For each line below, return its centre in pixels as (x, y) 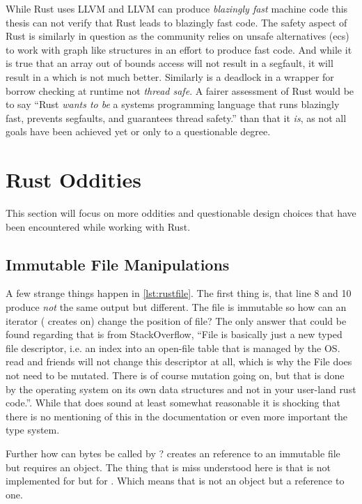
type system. (33, 430)
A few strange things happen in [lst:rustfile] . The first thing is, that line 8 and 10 (179, 293)
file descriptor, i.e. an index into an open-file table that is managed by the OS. (173, 348)
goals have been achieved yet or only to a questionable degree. (138, 131)
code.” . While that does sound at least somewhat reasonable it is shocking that (173, 403)
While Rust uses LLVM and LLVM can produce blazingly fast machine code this (177, 8)
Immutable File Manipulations (118, 264)
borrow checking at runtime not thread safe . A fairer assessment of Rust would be (180, 90)
